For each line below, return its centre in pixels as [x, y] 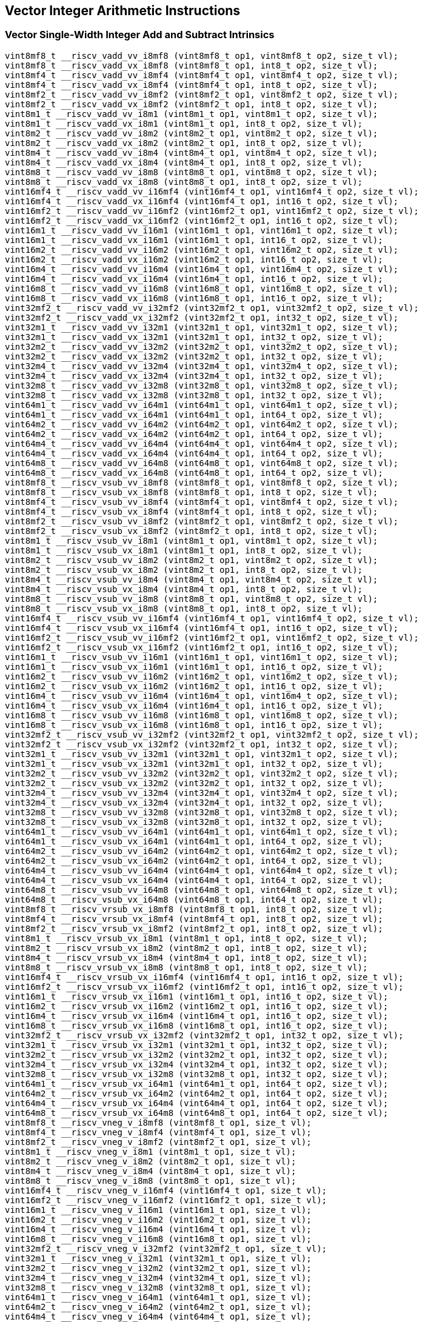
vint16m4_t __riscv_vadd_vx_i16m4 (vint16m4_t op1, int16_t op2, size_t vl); [194, 279]
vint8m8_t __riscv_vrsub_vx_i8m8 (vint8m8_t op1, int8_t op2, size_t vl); [186, 967]
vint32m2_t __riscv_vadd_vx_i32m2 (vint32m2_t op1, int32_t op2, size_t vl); [194, 356]
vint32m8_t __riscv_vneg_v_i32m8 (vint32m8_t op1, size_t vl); [158, 1287]
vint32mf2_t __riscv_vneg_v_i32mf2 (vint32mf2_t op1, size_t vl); [166, 1248]
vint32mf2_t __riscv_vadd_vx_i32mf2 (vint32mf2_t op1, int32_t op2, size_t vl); [202, 317]
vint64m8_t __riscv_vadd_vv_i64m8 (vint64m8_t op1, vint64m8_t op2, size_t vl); [202, 463]
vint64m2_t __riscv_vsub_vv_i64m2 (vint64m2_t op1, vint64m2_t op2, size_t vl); [202, 851]
